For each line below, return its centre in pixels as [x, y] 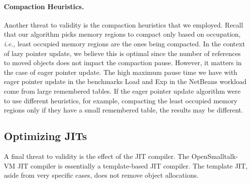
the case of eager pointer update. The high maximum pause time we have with [121, 72]
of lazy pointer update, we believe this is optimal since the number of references [122, 53]
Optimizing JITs [46, 136]
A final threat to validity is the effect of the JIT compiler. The [97, 156]
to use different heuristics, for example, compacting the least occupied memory [121, 100]
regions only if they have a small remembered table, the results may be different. [124, 110]
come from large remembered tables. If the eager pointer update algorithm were [122, 91]
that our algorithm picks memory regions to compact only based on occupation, [122, 34]
